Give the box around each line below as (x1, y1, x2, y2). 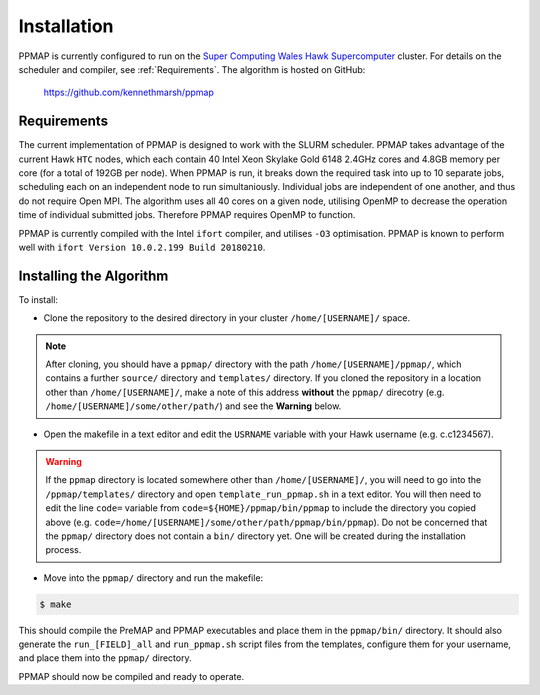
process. (45, 544, 82, 556)
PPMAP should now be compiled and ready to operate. (18, 670, 245, 682)
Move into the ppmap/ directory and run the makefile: (43, 571, 264, 584)
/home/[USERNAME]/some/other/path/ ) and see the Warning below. (45, 400, 342, 412)
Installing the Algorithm (18, 267, 169, 284)
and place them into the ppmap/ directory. (18, 652, 192, 664)
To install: (18, 293, 59, 305)
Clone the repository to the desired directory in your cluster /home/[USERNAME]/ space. (43, 312, 411, 324)
